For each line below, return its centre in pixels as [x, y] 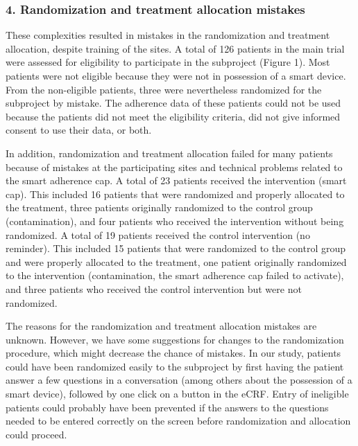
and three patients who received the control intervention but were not [154, 288]
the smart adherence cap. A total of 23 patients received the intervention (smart [176, 180]
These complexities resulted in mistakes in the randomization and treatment [168, 35]
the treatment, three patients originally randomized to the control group [159, 207]
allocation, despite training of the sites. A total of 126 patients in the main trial [175, 48]
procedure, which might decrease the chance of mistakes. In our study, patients [173, 353]
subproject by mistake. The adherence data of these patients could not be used [173, 103]
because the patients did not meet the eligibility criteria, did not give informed [173, 116]
